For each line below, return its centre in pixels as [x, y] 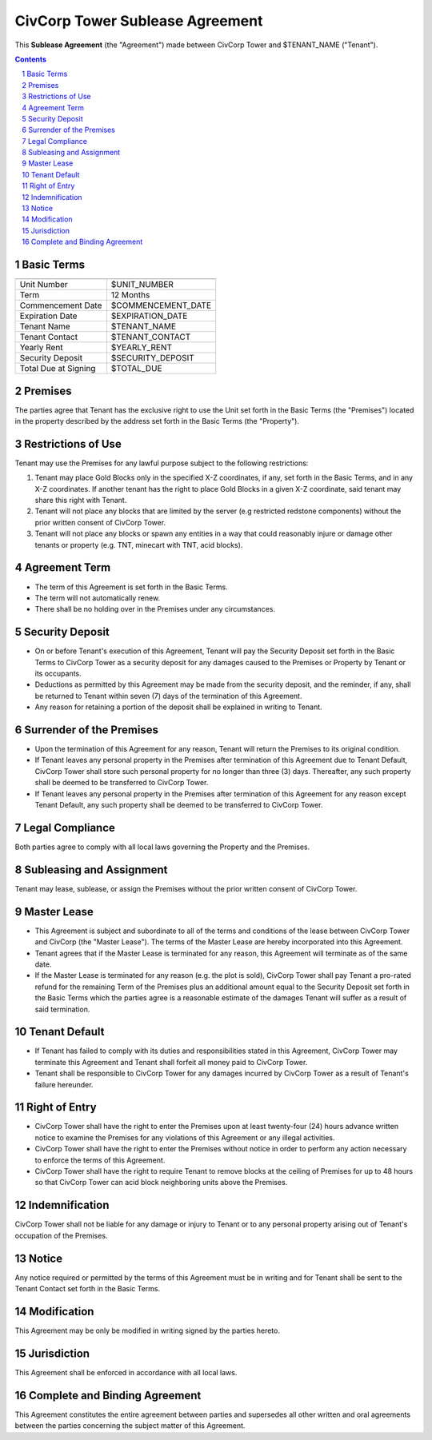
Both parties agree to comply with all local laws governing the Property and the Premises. [162, 847]
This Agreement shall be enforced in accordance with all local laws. [126, 1372]
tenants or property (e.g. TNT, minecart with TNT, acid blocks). [139, 544]
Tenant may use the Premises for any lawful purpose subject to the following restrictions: [162, 463]
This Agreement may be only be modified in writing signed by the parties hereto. [147, 1330]
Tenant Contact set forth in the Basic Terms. [88, 1289]
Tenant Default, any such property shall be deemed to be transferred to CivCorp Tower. [179, 805]
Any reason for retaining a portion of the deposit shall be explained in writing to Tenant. [179, 707]
